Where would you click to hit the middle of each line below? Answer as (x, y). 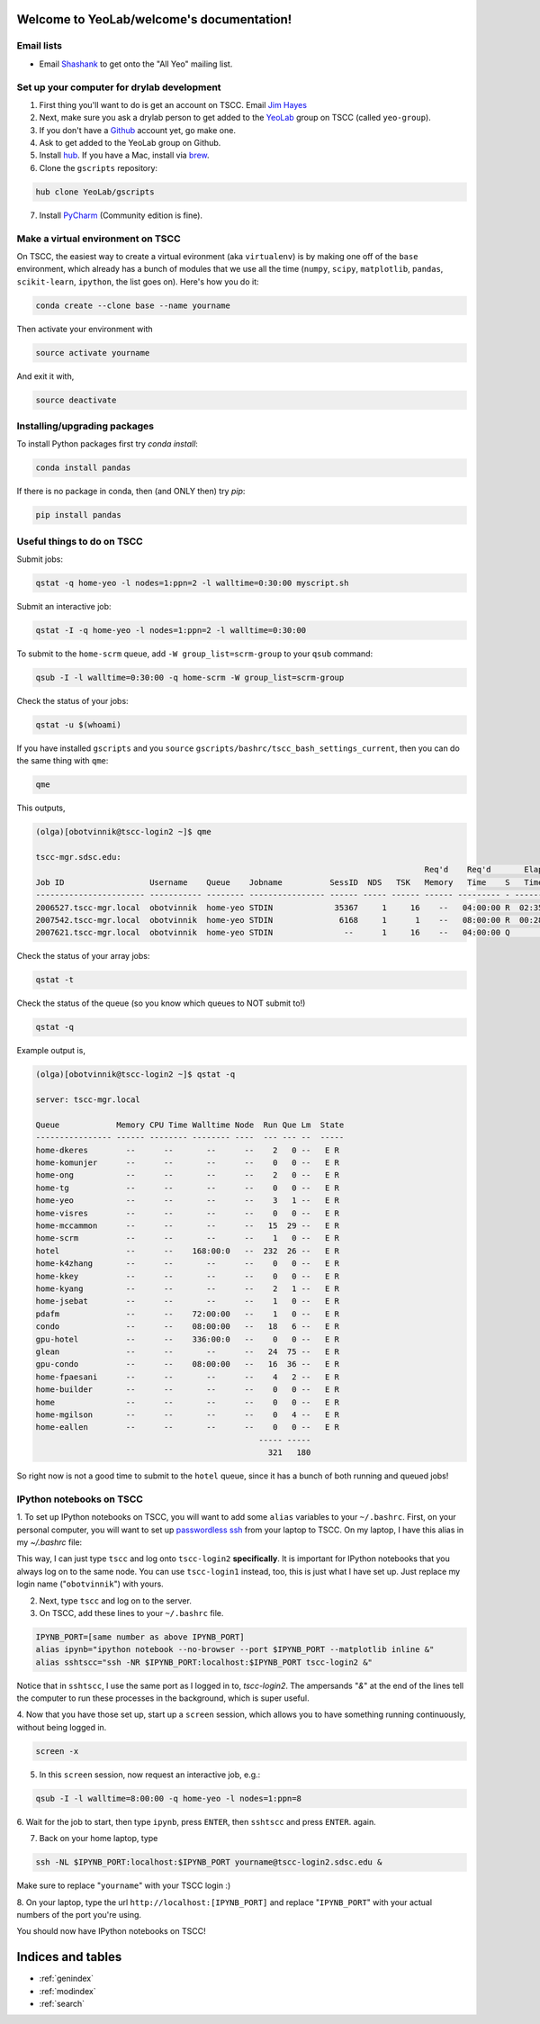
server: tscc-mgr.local (88, 1100)
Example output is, (51, 1051)
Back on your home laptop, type (99, 1839)
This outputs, (41, 808)
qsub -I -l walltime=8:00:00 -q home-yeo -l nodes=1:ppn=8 (168, 1798)
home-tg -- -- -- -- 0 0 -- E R (188, 1188)
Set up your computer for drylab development (119, 87)
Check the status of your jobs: (73, 701)
